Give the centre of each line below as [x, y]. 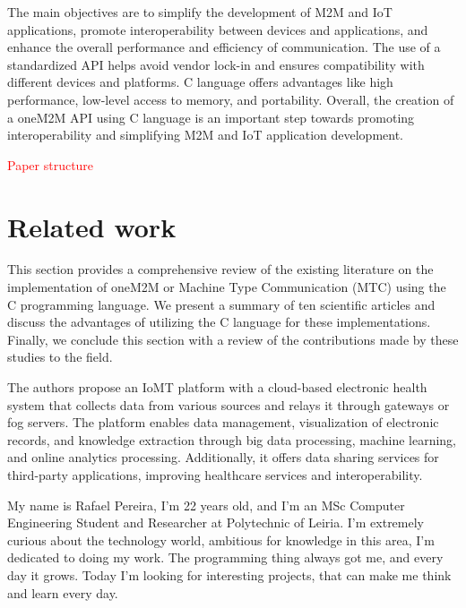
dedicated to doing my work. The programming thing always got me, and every [225, 557]
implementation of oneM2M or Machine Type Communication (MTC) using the [227, 287]
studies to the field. [60, 357]
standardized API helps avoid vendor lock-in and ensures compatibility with [216, 64]
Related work [92, 226]
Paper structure [51, 164]
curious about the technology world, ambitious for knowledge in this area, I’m [221, 539]
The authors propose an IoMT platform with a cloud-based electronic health [217, 387]
